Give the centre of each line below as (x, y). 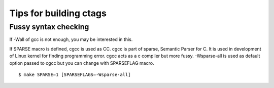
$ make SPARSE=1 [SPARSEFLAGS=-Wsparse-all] (75, 74)
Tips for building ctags (58, 13)
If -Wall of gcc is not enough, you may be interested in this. (71, 39)
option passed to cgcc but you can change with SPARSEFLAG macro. (82, 63)
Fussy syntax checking (49, 27)
